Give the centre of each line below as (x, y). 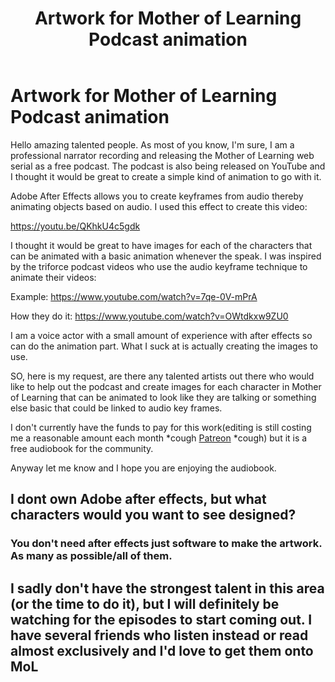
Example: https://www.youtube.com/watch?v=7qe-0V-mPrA (134, 296)
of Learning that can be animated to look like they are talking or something (163, 397)
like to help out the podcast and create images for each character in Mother (166, 386)
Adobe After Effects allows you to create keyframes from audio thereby (157, 196)
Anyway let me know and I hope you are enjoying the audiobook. (143, 468)
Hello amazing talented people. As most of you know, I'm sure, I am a (152, 144)
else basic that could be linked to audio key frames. (116, 408)
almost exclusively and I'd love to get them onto (162, 650)
